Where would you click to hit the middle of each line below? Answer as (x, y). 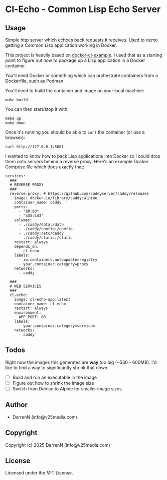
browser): (15, 138)
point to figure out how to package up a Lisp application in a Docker (75, 60)
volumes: (23, 220)
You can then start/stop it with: (37, 109)
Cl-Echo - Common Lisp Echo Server (83, 9)
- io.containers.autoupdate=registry (58, 260)
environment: (28, 313)
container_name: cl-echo (40, 304)
